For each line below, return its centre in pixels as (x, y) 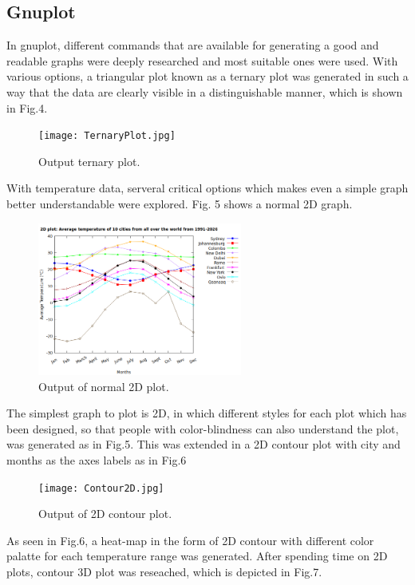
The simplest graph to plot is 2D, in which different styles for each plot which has (207, 413)
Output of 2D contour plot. (105, 514)
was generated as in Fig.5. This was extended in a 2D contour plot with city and (204, 444)
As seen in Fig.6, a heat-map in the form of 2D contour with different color (190, 540)
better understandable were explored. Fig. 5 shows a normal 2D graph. (180, 204)
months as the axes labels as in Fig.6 (97, 459)
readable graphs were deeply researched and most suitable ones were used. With (202, 60)
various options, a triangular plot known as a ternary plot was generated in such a (207, 76)
